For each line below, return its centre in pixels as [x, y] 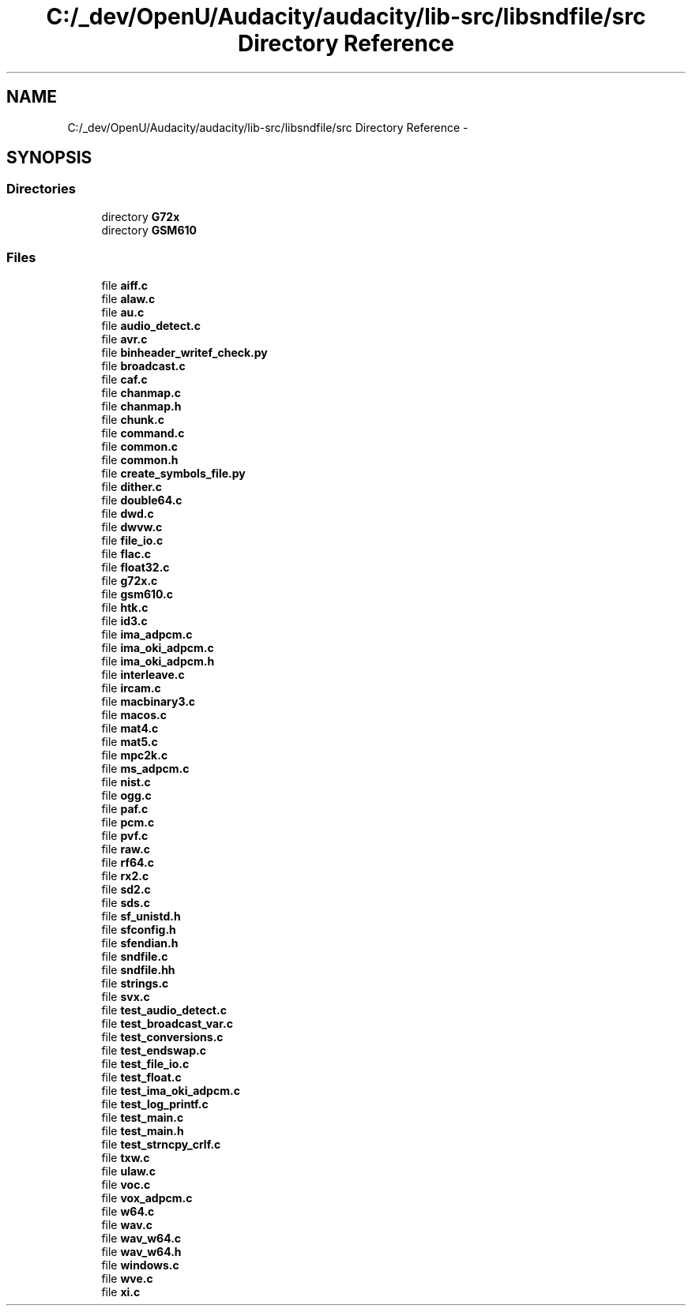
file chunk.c [133, 419]
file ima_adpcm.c [147, 634]
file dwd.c [128, 513]
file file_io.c [132, 540]
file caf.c [124, 379]
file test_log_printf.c [155, 1104]
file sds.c [126, 902]
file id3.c [124, 620]
